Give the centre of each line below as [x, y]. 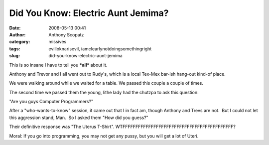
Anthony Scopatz [66, 34]
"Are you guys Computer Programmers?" [51, 102]
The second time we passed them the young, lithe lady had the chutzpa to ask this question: [104, 92]
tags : [15, 49]
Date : [15, 28]
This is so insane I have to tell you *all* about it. [58, 65]
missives [58, 42]
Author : [17, 34]
